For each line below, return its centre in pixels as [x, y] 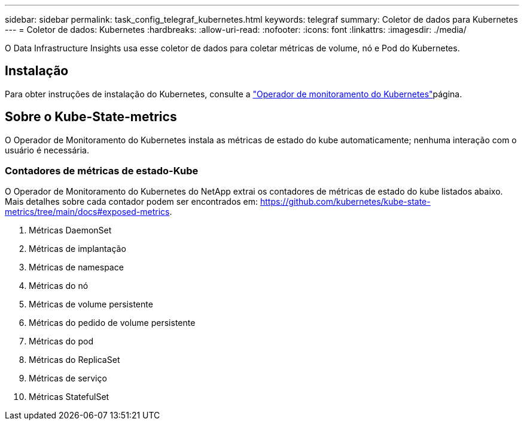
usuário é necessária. [47, 150]
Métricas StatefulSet [69, 397]
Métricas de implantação [77, 249]
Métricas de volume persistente [91, 304]
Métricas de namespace [76, 267]
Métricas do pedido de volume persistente [112, 323]
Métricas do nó [59, 286]
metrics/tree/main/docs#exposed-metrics [87, 212]
